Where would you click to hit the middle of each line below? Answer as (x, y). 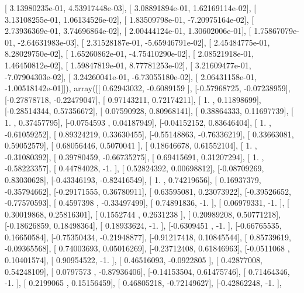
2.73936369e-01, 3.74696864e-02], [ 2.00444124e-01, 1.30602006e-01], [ (128, 31)
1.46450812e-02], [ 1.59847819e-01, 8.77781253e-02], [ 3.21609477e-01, (128, 65)
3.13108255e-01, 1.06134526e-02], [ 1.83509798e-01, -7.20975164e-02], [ (129, 19)
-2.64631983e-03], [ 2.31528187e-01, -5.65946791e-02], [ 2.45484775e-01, (144, 42)
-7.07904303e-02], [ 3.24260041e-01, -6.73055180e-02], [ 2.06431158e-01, (131, 76)
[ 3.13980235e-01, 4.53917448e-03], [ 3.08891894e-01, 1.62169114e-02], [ (131, 8)
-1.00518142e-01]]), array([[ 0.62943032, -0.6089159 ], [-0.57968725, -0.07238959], (148, 88)
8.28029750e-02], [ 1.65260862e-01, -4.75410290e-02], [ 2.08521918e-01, (129, 54)
